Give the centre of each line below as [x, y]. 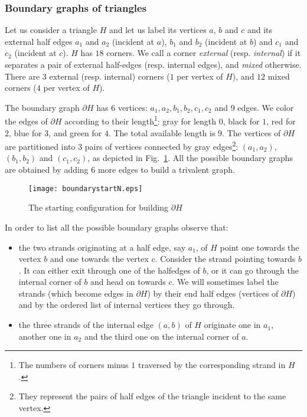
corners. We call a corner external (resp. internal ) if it [204, 53]
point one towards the [259, 247]
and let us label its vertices [158, 30]
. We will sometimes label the [225, 282]
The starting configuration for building [99, 207]
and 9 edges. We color [254, 107]
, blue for [25, 132]
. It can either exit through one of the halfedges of [109, 270]
